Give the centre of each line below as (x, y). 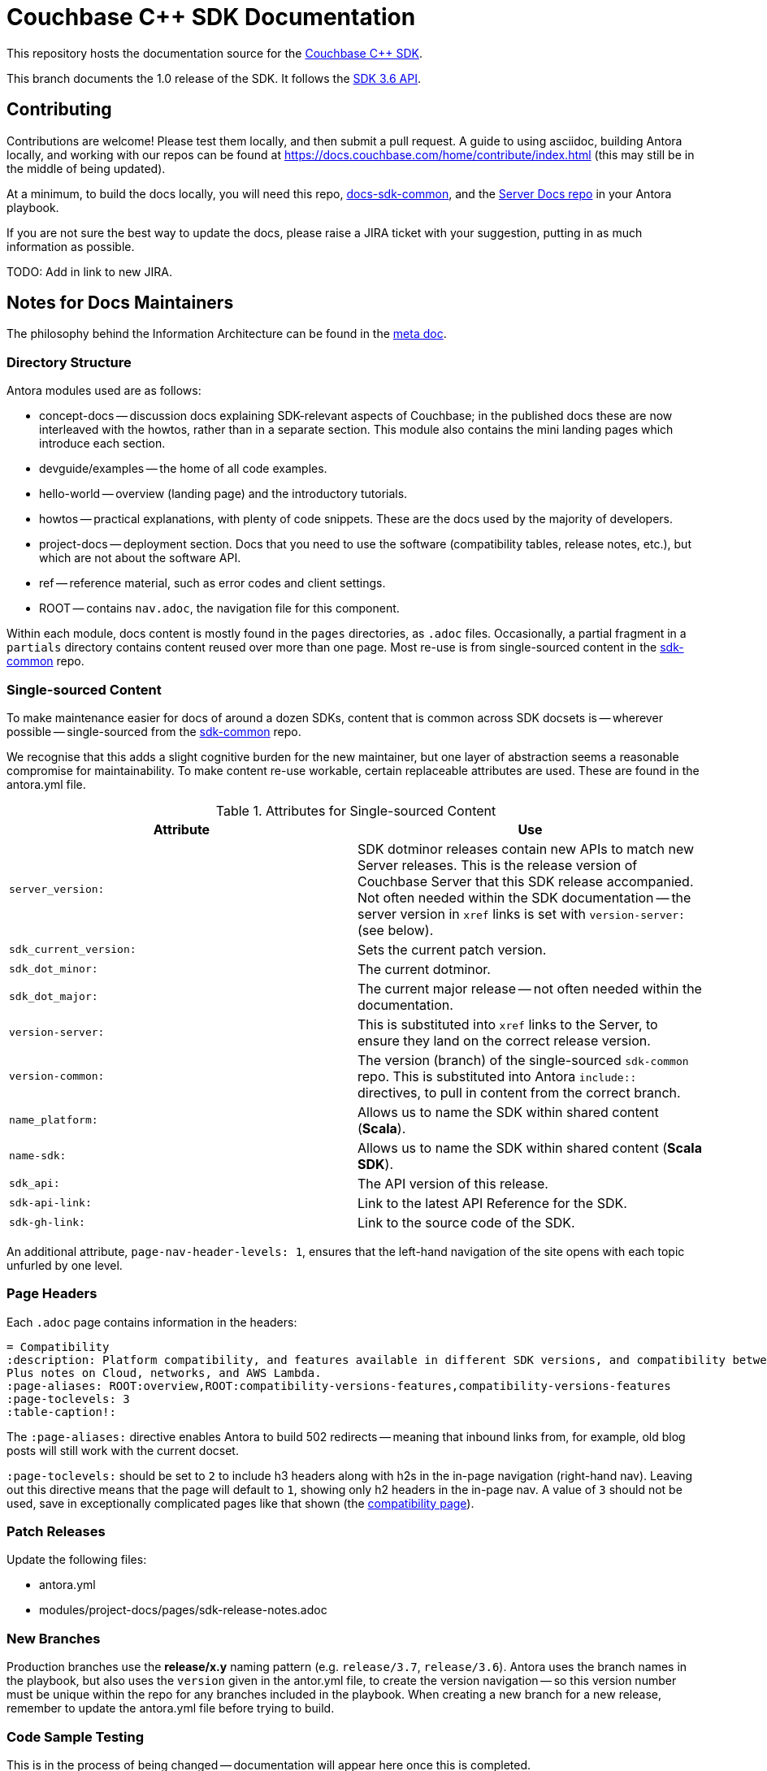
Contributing (59, 110)
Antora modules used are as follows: (104, 391)
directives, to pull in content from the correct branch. (519, 1092)
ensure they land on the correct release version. (504, 1040)
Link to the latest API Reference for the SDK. (492, 1203)
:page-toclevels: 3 (68, 1399)
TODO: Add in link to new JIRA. (89, 271)
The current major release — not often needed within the (530, 988)
